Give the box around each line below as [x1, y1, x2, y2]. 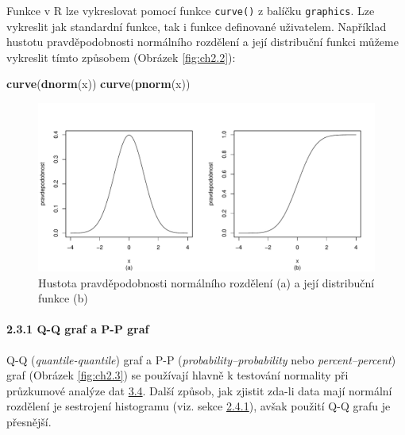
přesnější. [6, 413, 52, 429]
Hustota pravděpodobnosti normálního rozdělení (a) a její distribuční [38, 274, 375, 291]
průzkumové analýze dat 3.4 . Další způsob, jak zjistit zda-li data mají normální [6, 382, 392, 398]
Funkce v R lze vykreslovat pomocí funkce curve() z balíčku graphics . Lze [6, 2, 375, 18]
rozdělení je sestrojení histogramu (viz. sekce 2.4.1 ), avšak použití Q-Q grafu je [6, 398, 391, 414]
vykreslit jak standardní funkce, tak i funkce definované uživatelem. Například [6, 17, 387, 34]
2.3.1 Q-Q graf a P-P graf [6, 321, 149, 337]
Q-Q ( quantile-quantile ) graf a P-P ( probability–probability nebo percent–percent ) [6, 351, 396, 368]
